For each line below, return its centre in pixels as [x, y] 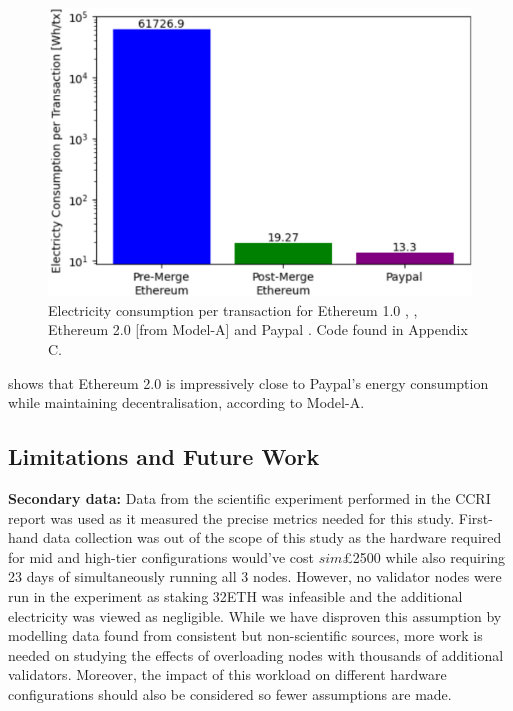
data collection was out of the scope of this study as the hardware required [272, 537]
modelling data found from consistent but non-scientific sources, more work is [245, 635]
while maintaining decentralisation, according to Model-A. [186, 402]
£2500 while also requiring [424, 556]
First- [475, 517]
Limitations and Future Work [164, 456]
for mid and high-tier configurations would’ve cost [161, 556]
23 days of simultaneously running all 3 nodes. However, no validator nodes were [255, 576]
